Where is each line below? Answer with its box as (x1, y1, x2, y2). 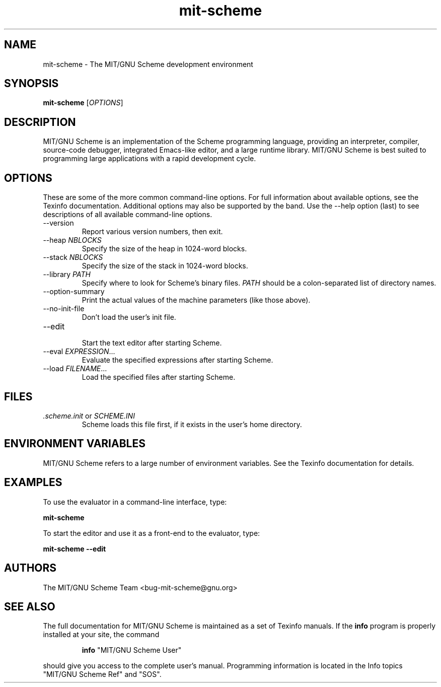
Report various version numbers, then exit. (82, 227, 223, 236)
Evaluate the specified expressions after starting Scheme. (82, 356, 273, 365)
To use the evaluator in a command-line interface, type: (43, 497, 227, 506)
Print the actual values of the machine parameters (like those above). (82, 296, 311, 305)
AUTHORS (4, 562, 57, 575)
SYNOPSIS (4, 77, 59, 90)
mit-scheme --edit (43, 544, 106, 553)
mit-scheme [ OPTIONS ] (43, 98, 123, 107)
